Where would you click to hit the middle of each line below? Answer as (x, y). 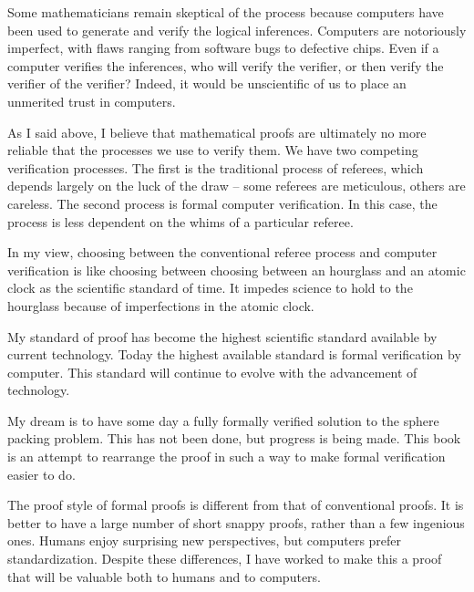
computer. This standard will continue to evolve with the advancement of (212, 372)
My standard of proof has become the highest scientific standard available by (222, 336)
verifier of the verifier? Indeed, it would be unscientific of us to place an (207, 83)
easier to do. (41, 474)
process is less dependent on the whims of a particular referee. (180, 221)
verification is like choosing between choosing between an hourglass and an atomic (237, 270)
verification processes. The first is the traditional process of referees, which (216, 167)
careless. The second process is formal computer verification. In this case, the (222, 203)
